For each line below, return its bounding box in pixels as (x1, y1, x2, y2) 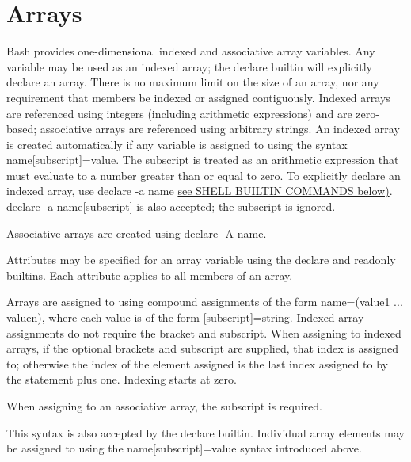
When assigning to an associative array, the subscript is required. (6, 398, 322, 414)
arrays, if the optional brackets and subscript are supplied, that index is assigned (6, 340, 399, 357)
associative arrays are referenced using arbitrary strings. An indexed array (40, 120, 400, 137)
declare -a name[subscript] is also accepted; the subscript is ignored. (6, 198, 336, 215)
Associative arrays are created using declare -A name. (6, 224, 267, 241)
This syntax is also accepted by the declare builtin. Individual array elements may (6, 424, 405, 441)
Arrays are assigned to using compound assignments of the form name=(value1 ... (6, 293, 403, 310)
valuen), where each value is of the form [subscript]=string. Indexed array (6, 309, 364, 326)
